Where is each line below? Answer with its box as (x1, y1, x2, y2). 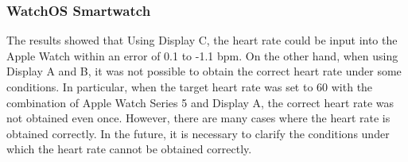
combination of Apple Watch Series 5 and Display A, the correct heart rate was (6, 94, 394, 110)
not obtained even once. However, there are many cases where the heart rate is (6, 110, 391, 126)
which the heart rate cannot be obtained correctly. (6, 141, 252, 157)
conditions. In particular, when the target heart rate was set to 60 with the (6, 79, 373, 94)
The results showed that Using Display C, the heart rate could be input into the (6, 32, 398, 48)
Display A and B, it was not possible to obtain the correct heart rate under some (6, 63, 402, 79)
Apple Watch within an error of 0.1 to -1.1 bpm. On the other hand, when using (6, 47, 398, 64)
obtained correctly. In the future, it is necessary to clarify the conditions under (6, 125, 390, 141)
